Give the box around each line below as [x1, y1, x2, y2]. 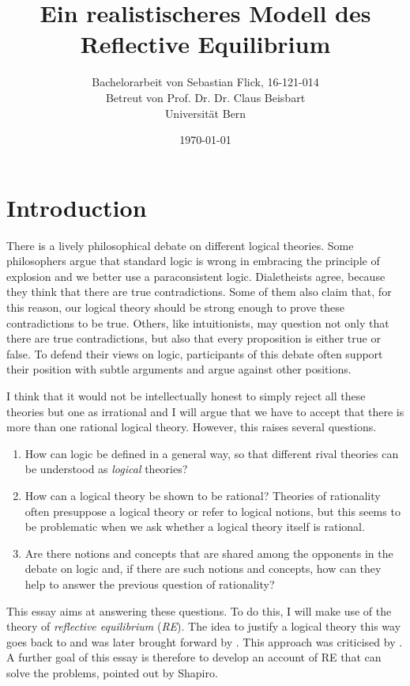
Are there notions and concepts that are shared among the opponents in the [24, 544, 393, 561]
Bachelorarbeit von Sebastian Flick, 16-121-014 [92, 74, 319, 90]
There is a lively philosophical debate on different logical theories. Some [6, 237, 354, 253]
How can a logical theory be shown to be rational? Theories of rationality [24, 487, 381, 503]
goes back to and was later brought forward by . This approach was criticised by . [6, 633, 403, 650]
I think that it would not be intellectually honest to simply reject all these [6, 387, 366, 404]
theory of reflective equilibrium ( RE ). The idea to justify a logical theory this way [6, 618, 401, 635]
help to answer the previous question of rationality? [24, 575, 275, 592]
